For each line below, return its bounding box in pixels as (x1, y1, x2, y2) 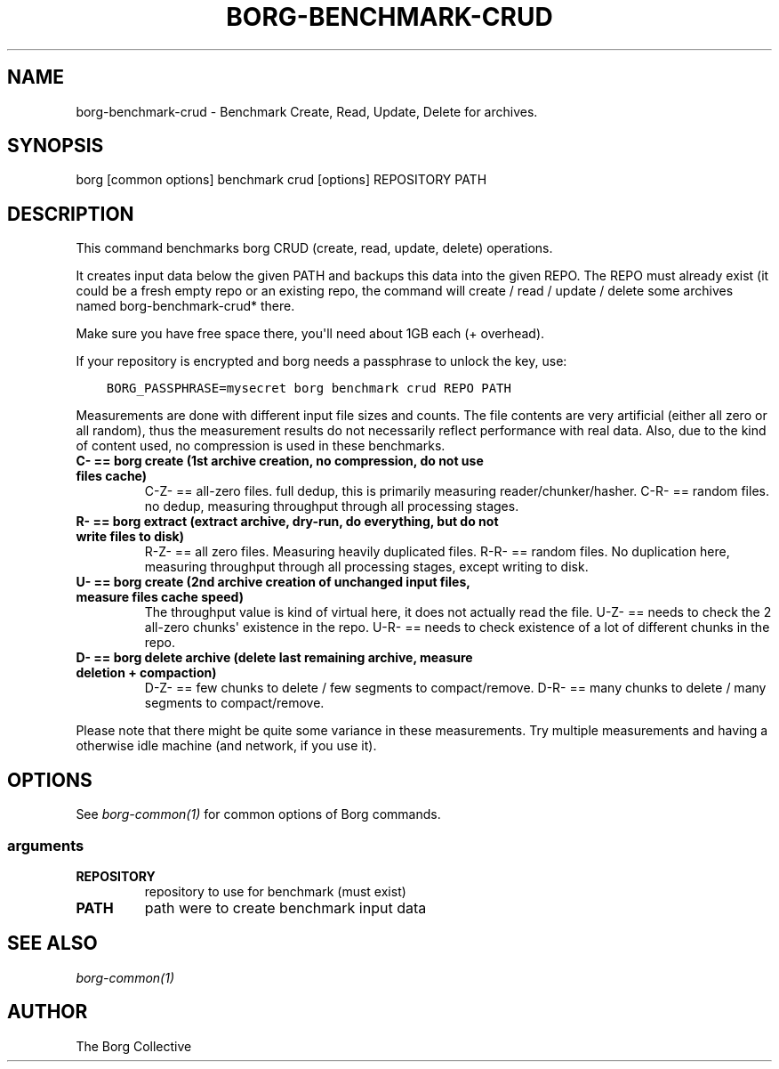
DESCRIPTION (7, 202, 134, 225)
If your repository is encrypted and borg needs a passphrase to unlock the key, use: (76, 353, 567, 369)
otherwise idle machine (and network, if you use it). (76, 738, 377, 754)
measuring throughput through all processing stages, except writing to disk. (144, 559, 589, 575)
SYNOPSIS (7, 134, 104, 158)
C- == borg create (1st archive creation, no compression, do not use (76, 453, 484, 469)
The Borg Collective (76, 1038, 192, 1054)
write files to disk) (76, 529, 185, 545)
